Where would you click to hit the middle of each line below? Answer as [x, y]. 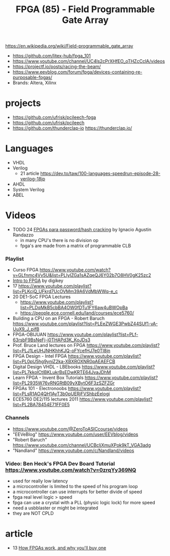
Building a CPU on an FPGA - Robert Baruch [59, 319]
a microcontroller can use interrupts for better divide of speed [77, 492]
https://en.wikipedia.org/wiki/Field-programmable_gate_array [69, 46]
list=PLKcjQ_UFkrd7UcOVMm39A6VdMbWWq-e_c [65, 291]
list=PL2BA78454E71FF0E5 [41, 405]
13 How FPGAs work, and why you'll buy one [59, 548]
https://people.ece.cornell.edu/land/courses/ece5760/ [77, 313]
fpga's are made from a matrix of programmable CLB [75, 246]
